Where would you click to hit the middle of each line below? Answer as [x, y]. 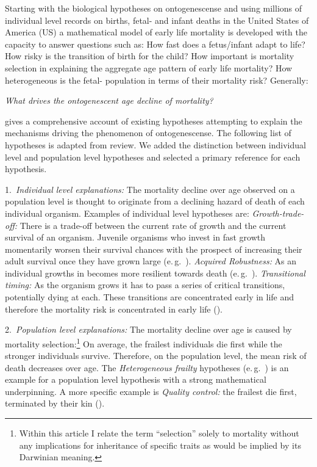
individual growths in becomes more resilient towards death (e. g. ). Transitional [155, 273]
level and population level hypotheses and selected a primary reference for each [153, 157]
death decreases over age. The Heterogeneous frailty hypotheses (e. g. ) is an [147, 367]
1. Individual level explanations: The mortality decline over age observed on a [150, 189]
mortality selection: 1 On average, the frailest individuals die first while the [144, 342]
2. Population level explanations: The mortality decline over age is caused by [148, 329]
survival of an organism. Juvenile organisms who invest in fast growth [135, 237]
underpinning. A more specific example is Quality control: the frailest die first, [151, 391]
